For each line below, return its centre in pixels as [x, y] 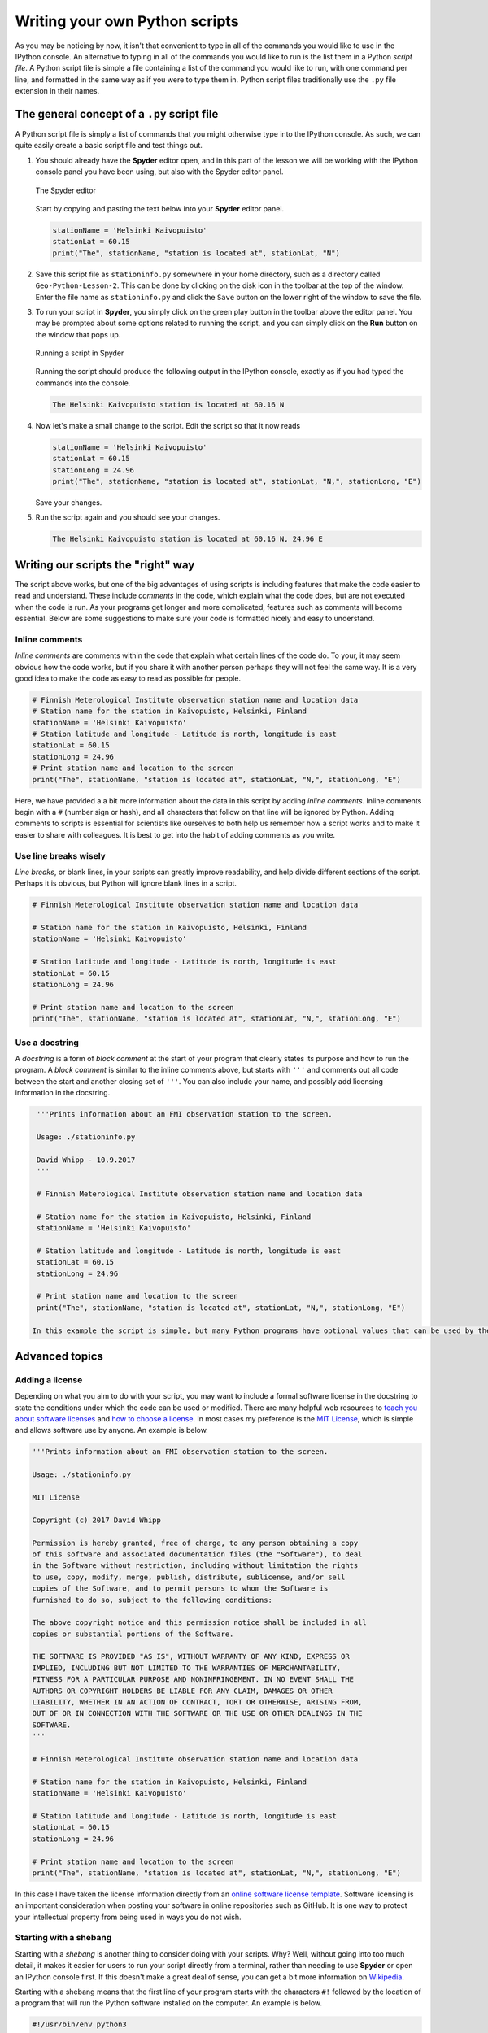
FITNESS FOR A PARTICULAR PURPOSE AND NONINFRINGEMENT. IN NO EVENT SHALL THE [193, 1680]
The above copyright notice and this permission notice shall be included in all [200, 1623]
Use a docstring [47, 1043]
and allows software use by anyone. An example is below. [112, 1430]
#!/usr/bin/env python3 [80, 2024]
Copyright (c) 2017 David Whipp [97, 1520]
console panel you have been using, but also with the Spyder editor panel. [159, 172]
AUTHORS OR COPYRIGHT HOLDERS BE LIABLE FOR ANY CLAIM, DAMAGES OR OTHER [182, 1691]
